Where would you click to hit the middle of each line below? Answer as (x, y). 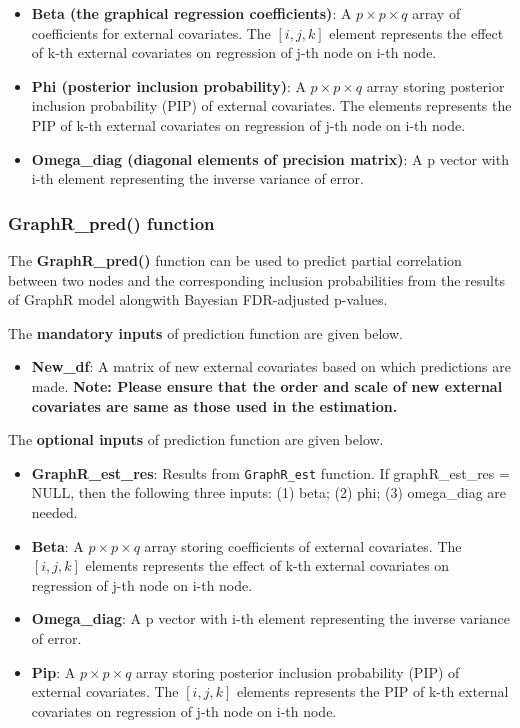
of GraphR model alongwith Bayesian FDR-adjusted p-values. (198, 299)
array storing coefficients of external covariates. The (303, 545)
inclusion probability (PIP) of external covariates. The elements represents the (271, 105)
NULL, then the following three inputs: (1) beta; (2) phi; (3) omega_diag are (269, 492)
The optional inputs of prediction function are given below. (196, 439)
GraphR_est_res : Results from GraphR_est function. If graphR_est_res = (270, 472)
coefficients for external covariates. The (151, 32)
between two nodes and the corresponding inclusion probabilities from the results (256, 279)
